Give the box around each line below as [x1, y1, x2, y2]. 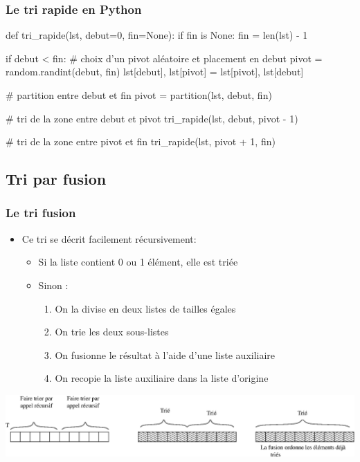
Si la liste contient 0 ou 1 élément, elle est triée [38, 255, 238, 269]
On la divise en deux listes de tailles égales [55, 301, 236, 315]
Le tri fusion [6, 204, 76, 221]
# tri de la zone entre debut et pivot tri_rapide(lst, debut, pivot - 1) [6, 111, 298, 125]
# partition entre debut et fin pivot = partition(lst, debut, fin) [6, 88, 272, 102]
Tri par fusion [6, 168, 107, 190]
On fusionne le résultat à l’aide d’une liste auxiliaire [55, 347, 276, 362]
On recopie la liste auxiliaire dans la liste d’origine [55, 371, 269, 385]
